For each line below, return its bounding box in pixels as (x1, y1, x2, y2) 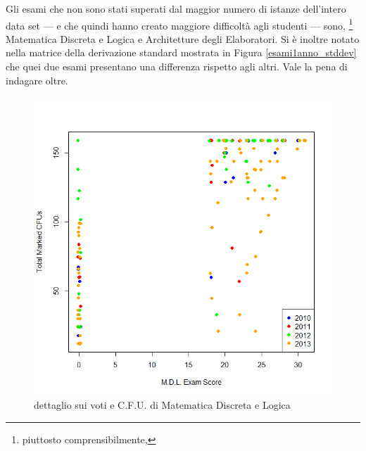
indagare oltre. (6, 72, 68, 87)
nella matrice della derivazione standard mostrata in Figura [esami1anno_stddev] (6, 45, 357, 60)
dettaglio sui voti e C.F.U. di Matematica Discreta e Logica (34, 398, 291, 412)
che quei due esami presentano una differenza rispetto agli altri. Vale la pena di (6, 59, 348, 74)
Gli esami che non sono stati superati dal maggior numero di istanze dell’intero (6, 1, 346, 15)
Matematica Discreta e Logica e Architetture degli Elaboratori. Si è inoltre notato (6, 31, 360, 46)
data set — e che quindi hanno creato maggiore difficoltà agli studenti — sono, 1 (6, 15, 353, 32)
